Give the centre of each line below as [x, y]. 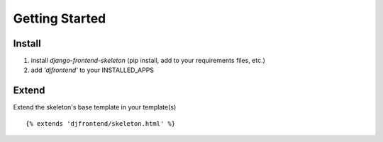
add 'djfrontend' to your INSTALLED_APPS [93, 70]
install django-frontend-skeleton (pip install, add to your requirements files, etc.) [148, 61]
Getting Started [60, 18]
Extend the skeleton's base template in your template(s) [95, 107]
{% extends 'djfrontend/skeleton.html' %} [101, 123]
